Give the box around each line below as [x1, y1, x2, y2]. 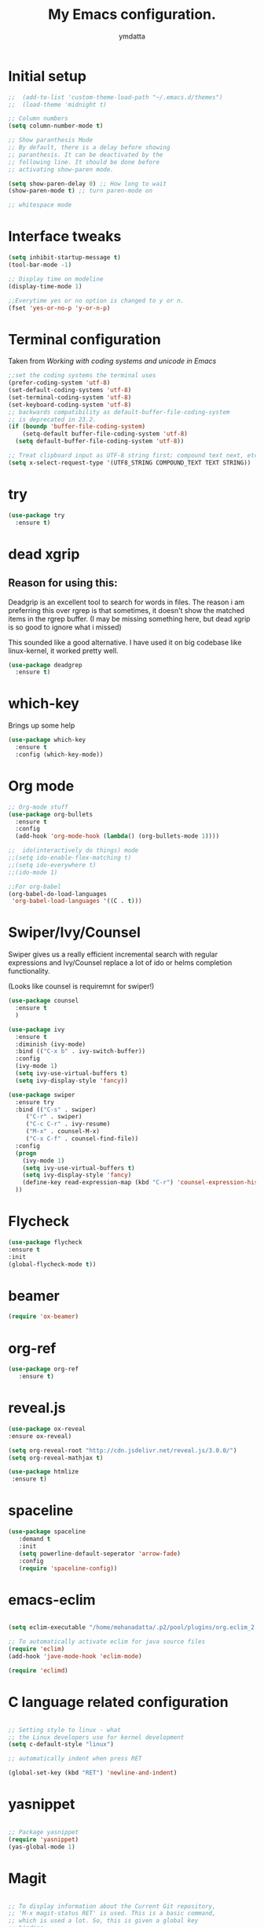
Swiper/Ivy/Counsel [8, 923, 141, 941]
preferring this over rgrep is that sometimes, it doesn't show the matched [8, 605, 245, 615]
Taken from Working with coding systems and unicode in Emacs [8, 356, 217, 366]
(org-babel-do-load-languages [8, 890, 108, 897]
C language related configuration [8, 1693, 229, 1711]
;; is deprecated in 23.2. [8, 415, 97, 424]
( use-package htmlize [8, 1468, 79, 1476]
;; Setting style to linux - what [8, 1726, 122, 1734]
